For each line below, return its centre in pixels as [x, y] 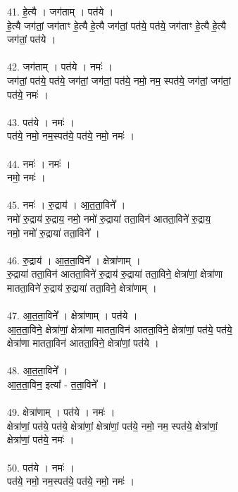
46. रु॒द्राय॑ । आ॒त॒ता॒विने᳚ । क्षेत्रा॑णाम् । [74, 260]
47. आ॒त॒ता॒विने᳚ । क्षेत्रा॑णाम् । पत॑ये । [73, 315]
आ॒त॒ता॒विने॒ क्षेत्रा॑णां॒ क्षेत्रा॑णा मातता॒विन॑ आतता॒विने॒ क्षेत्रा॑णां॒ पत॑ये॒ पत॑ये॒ [120, 329]
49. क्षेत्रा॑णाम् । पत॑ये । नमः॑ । [61, 412]
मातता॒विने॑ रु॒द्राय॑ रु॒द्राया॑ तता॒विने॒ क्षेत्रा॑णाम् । [82, 287]
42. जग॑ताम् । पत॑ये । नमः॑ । [60, 67]
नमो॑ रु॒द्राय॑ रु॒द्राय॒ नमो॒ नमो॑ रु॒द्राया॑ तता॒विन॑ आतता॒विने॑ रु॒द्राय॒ [109, 218]
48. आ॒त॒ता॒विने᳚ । [38, 370]
